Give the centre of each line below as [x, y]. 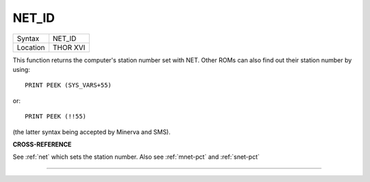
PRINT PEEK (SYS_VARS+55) [69, 85]
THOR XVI [69, 47]
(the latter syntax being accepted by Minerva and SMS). [92, 132]
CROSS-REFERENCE [42, 144]
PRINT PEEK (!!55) [56, 117]
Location [31, 47]
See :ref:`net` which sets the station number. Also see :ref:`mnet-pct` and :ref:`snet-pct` [136, 157]
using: [21, 69]
